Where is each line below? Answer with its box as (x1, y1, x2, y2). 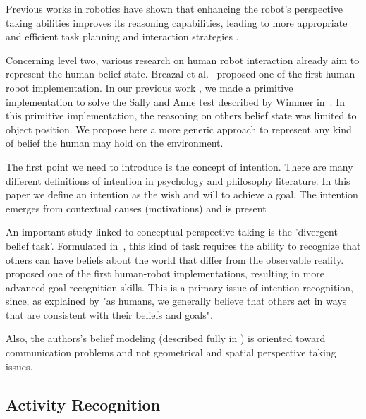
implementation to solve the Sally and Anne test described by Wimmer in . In (6, 94, 345, 109)
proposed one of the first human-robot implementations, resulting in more (6, 266, 325, 281)
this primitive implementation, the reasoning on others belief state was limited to (6, 108, 357, 123)
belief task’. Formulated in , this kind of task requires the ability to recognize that (6, 238, 361, 253)
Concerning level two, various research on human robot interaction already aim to (6, 52, 360, 67)
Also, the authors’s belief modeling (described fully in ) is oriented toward (6, 331, 326, 346)
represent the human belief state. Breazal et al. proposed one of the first (6, 66, 323, 81)
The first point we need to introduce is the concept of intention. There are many (6, 159, 353, 174)
